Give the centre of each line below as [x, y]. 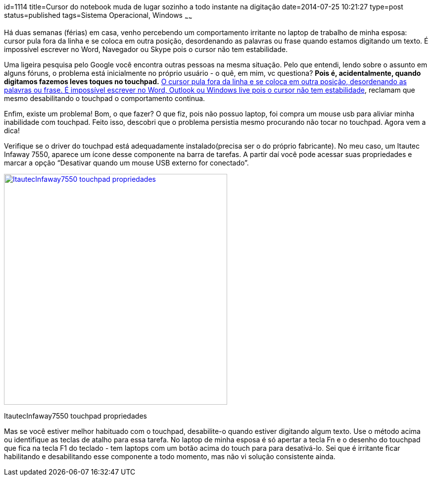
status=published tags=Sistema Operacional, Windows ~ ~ [98, 16]
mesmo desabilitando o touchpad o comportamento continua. [105, 98]
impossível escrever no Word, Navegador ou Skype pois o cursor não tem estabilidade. [146, 49]
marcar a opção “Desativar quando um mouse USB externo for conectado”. [126, 162]
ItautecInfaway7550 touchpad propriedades [75, 416]
